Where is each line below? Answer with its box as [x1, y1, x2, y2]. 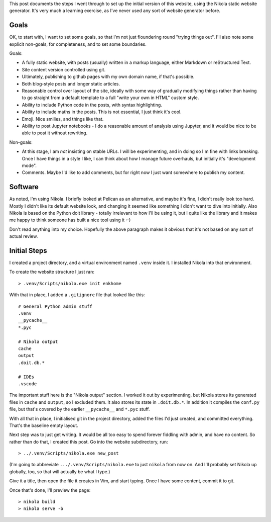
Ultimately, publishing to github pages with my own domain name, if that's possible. [22, 73, 195, 80]
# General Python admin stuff [18, 303, 93, 309]
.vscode [18, 381, 37, 387]
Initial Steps [9, 246, 47, 255]
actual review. [9, 233, 38, 239]
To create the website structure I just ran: [9, 269, 95, 275]
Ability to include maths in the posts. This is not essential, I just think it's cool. [22, 109, 182, 115]
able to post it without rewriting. [22, 130, 88, 136]
